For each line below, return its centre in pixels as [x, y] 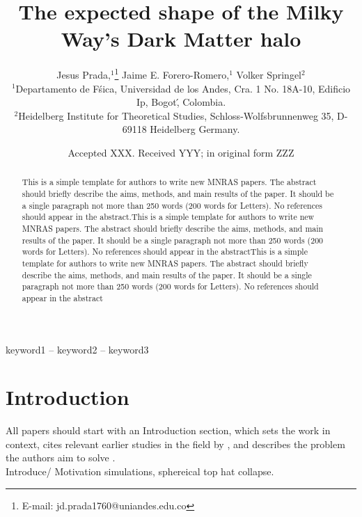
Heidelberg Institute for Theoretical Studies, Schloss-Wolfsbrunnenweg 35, [176, 115]
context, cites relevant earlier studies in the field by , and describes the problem [175, 444]
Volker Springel [269, 74]
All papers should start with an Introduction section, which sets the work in [168, 430]
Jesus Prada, [84, 74]
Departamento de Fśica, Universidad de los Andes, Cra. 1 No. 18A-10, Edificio [183, 88]
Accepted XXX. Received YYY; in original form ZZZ [181, 152]
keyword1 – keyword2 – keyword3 [77, 349]
